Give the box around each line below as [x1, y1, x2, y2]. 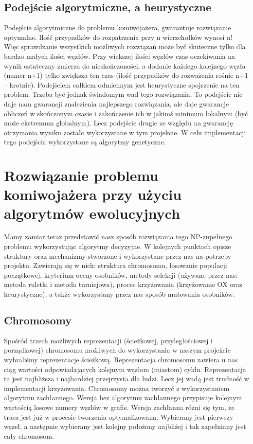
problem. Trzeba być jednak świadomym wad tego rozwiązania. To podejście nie [4, 89, 243, 99]
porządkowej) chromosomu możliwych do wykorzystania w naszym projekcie [4, 345, 231, 355]
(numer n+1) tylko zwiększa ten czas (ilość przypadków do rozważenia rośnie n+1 [4, 70, 248, 80]
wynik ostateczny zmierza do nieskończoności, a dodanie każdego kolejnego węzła [4, 60, 246, 71]
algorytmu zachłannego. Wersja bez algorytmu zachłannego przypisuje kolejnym [4, 392, 242, 403]
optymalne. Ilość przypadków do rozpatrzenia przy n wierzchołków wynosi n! [4, 32, 233, 42]
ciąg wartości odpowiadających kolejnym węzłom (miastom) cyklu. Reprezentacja [4, 364, 246, 374]
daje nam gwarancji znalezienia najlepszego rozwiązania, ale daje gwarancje [4, 98, 229, 108]
